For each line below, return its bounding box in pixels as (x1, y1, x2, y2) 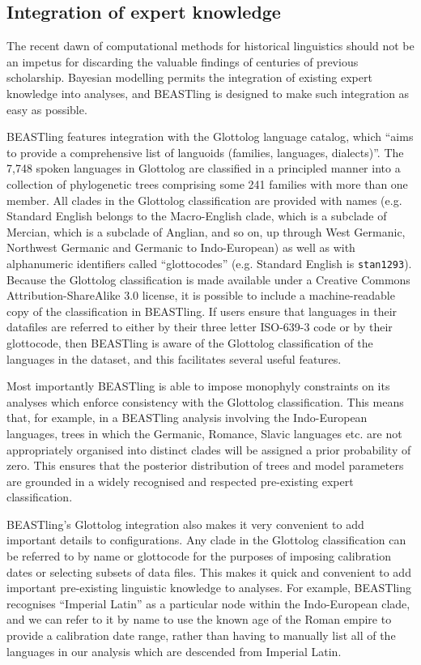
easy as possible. (6, 100, 87, 117)
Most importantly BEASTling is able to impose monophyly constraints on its (6, 377, 390, 394)
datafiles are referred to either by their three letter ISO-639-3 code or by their (6, 318, 393, 335)
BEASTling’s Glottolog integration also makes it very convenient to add (6, 515, 364, 532)
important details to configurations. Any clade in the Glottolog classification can (6, 531, 406, 548)
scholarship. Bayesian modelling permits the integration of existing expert (6, 69, 372, 86)
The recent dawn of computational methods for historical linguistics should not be (6, 37, 415, 54)
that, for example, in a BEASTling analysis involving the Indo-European (6, 409, 368, 426)
